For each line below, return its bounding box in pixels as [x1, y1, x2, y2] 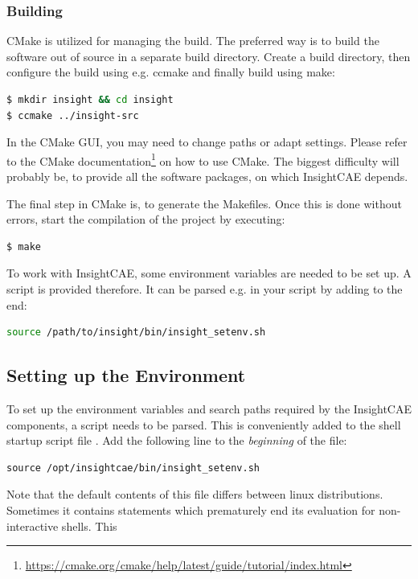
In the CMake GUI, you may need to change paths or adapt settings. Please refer [6, 133, 408, 150]
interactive [6, 517, 59, 534]
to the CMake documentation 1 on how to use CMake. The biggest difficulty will [6, 150, 400, 169]
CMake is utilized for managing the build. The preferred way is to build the [6, 32, 379, 49]
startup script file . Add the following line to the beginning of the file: [6, 432, 347, 449]
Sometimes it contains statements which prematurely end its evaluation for [6, 501, 375, 518]
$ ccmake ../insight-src [6, 109, 139, 121]
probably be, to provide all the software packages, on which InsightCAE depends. [6, 168, 408, 185]
